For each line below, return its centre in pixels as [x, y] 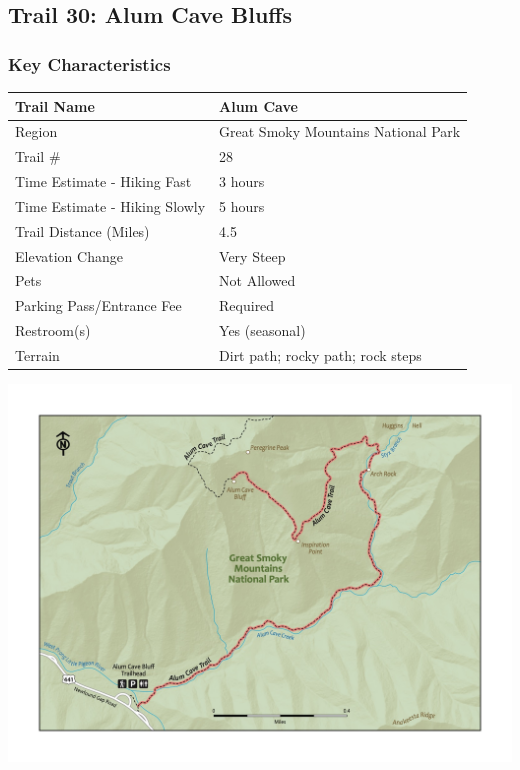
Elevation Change [69, 255]
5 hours [242, 205]
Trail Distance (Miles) [82, 230]
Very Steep [252, 255]
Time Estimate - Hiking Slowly [110, 205]
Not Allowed [257, 280]
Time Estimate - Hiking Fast [103, 181]
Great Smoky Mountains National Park [340, 131]
